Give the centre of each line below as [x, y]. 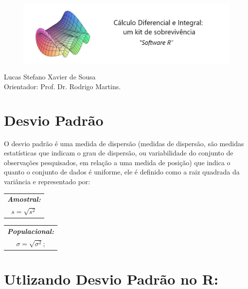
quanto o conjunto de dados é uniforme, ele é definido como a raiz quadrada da [122, 172]
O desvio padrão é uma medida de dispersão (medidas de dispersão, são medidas [124, 143]
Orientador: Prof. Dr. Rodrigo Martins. [62, 86]
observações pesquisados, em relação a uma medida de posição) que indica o [117, 162]
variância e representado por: [47, 181]
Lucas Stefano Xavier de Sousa [50, 77]
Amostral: [24, 199]
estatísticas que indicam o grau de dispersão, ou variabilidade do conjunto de [119, 153]
